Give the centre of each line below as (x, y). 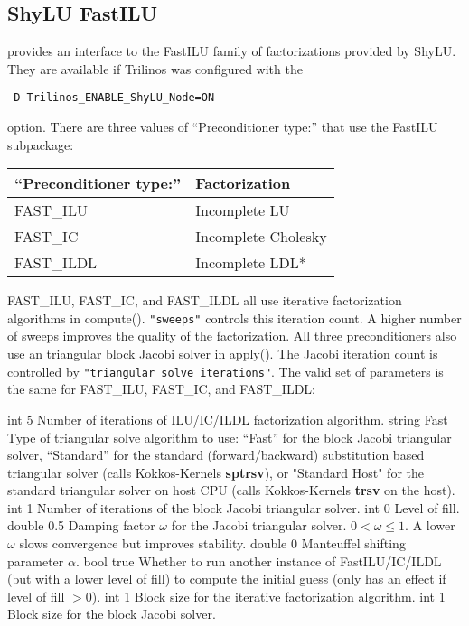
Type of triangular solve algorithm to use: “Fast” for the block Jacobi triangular (230, 437)
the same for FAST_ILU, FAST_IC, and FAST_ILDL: (161, 389)
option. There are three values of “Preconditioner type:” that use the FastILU (223, 127)
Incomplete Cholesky (261, 237)
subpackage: (41, 144)
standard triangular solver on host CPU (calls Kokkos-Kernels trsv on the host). (231, 490)
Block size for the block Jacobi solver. (112, 614)
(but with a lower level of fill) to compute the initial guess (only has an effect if (227, 579)
